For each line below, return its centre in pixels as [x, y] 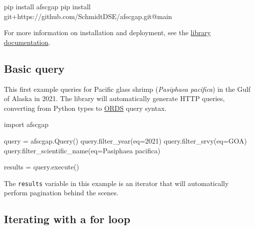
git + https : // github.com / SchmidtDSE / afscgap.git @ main [88, 16]
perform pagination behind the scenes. [61, 193]
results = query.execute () [42, 167]
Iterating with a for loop [67, 219]
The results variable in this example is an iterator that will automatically [116, 183]
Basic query [34, 68]
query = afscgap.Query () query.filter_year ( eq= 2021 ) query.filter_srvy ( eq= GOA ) [126, 140]
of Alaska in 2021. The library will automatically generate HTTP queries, [115, 98]
